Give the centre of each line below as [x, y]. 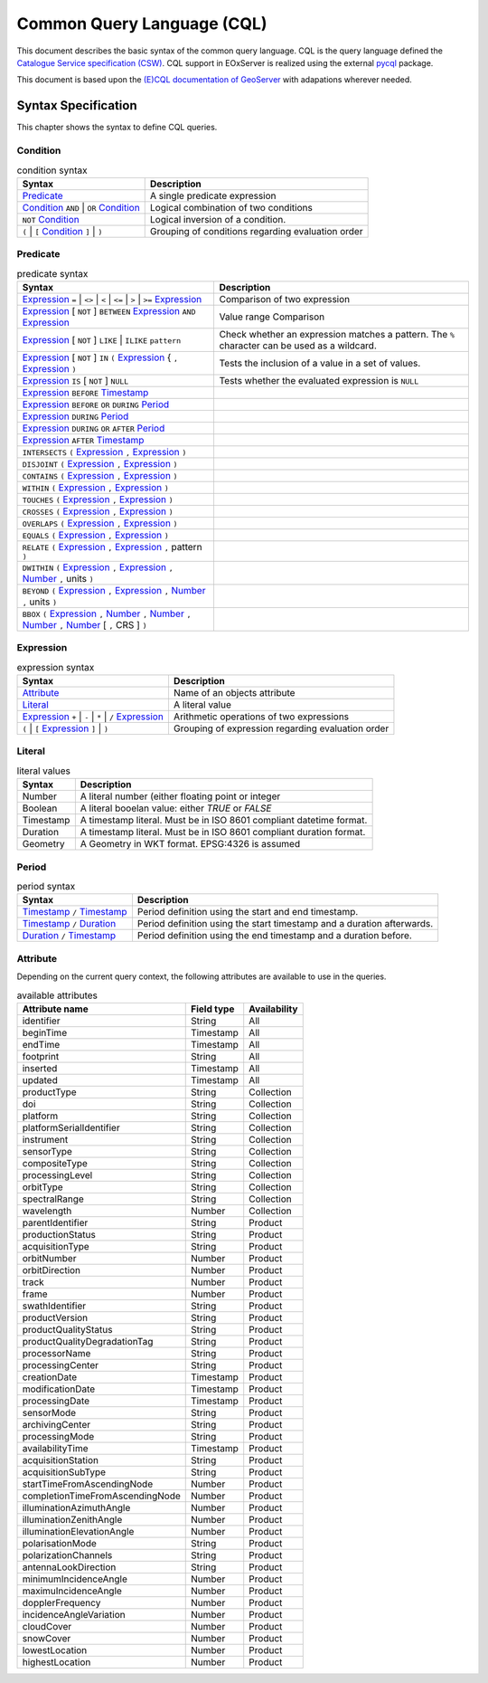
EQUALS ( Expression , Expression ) [95, 535]
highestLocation [56, 1662]
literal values [44, 771]
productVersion [55, 1317]
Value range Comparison [272, 317]
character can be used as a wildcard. [298, 346]
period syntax [46, 887]
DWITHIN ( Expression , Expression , [98, 567]
